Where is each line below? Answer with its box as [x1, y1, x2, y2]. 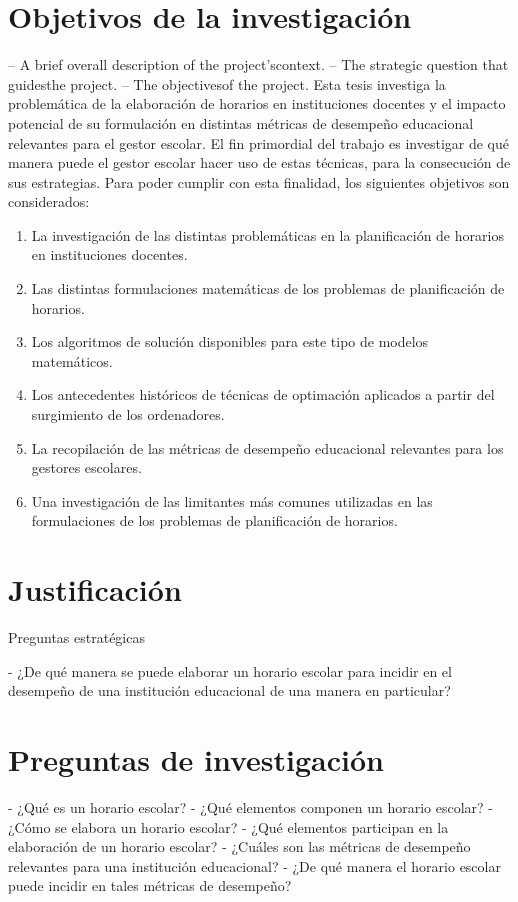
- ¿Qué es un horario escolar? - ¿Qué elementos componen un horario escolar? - [8, 797, 494, 818]
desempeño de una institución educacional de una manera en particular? [8, 680, 451, 701]
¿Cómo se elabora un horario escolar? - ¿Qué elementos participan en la [8, 816, 449, 837]
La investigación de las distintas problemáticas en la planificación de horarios [31, 224, 504, 245]
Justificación [8, 569, 182, 610]
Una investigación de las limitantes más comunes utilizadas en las [31, 490, 433, 511]
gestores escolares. [31, 457, 142, 478]
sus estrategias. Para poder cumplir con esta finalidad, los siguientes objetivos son [8, 171, 510, 192]
